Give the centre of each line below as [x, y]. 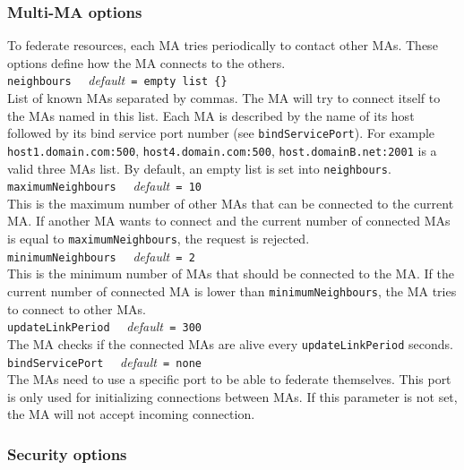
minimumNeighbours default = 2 [101, 256]
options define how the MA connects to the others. [146, 62]
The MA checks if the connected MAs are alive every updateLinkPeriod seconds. [230, 343]
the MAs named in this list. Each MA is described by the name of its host [211, 115]
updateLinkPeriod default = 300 [104, 326]
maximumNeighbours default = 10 [104, 186]
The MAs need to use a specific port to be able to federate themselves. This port [229, 379]
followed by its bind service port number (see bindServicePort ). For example [221, 133]
